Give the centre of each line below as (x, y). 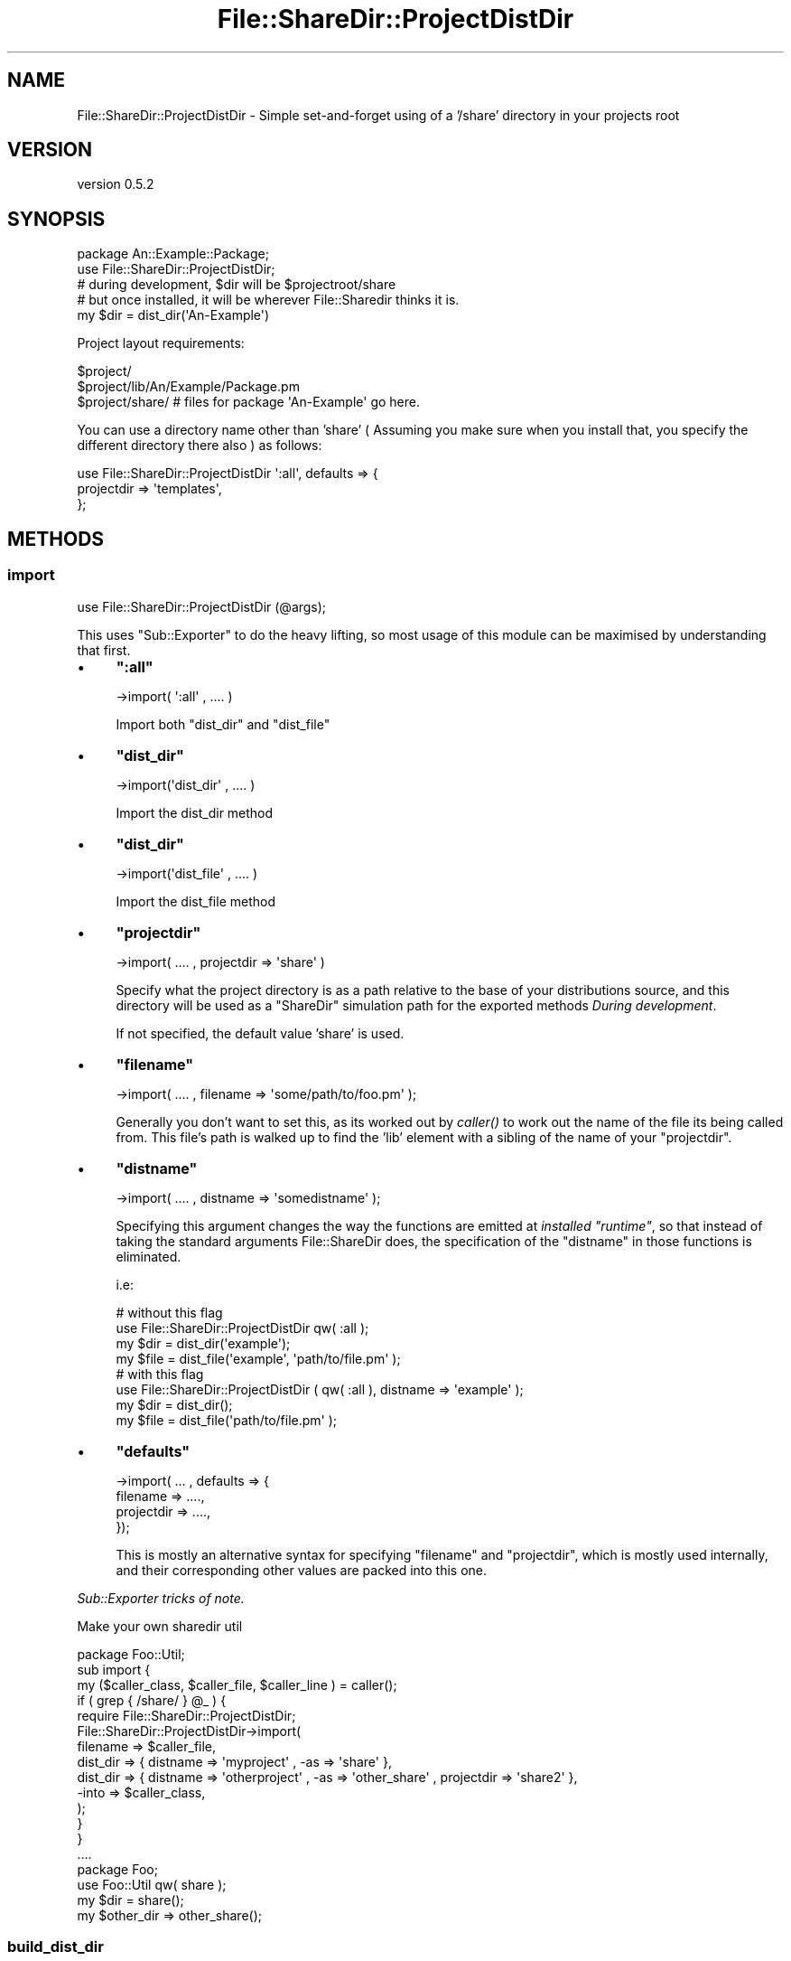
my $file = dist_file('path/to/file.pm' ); (227, 1420)
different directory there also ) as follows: (200, 446)
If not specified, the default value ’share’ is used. (260, 1033)
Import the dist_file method (195, 901)
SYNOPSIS (56, 219)
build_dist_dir (56, 1946)
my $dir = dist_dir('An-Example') (173, 315)
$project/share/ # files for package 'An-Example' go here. (248, 402)
